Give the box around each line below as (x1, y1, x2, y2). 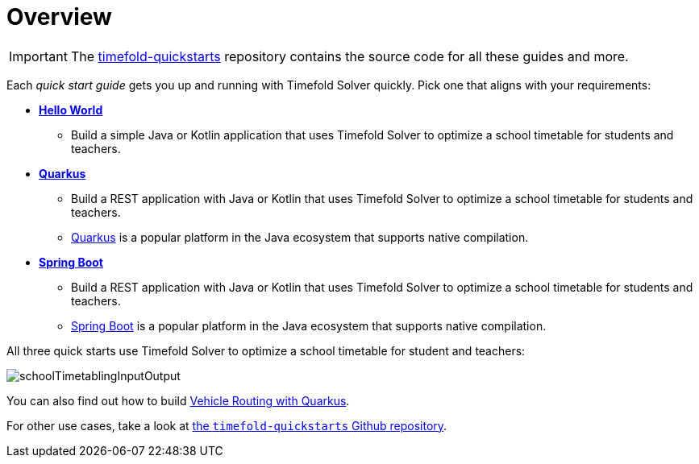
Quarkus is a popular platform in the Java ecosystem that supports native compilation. (71, 230, 529, 244)
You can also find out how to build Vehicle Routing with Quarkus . (6, 393, 350, 408)
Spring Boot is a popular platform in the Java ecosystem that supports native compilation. (71, 318, 547, 333)
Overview (6, 3, 112, 31)
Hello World (39, 102, 103, 117)
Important (9, 48, 68, 64)
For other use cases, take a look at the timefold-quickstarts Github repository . (6, 418, 447, 433)
